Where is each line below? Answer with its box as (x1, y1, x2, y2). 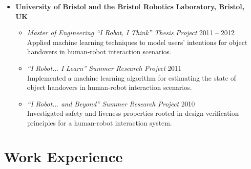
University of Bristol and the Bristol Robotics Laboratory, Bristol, (15, 1, 245, 11)
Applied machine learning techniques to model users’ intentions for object (27, 37, 248, 47)
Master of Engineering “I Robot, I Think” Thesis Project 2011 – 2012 (27, 27, 235, 38)
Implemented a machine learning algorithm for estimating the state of (27, 72, 236, 83)
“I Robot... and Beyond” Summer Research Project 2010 (27, 98, 195, 108)
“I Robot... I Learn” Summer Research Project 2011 (27, 63, 182, 73)
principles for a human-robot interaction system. (27, 117, 172, 127)
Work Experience (4, 146, 123, 166)
